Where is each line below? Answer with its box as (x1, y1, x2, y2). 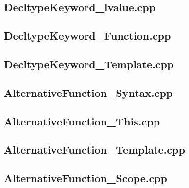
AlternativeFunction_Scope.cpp (4, 171, 167, 186)
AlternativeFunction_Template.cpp (4, 142, 185, 157)
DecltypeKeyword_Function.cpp (4, 28, 171, 43)
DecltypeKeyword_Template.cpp (4, 56, 174, 71)
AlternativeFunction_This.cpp (4, 113, 160, 128)
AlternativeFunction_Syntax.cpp (4, 85, 173, 100)
